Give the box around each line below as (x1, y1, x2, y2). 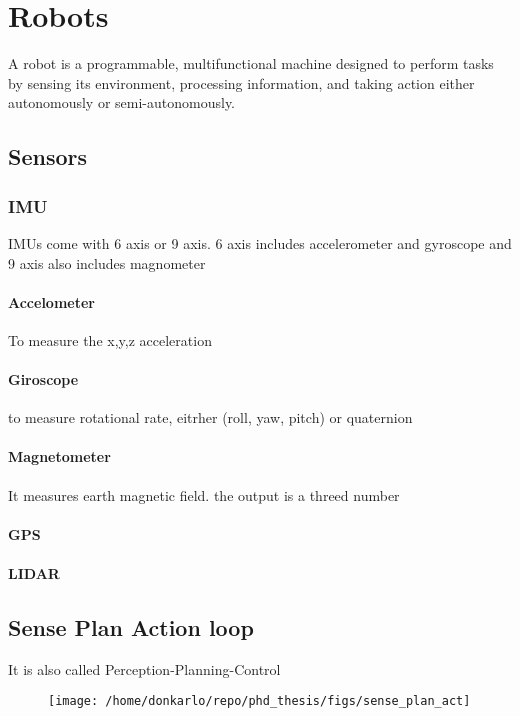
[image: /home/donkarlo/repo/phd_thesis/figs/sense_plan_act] (48, 694, 471, 709)
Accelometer (8, 291, 95, 312)
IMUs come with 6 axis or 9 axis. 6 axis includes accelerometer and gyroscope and (8, 232, 512, 253)
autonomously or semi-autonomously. (8, 92, 236, 113)
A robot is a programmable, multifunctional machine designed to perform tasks (8, 53, 494, 74)
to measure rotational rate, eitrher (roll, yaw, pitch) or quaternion (8, 407, 413, 428)
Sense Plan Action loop (8, 612, 254, 643)
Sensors (8, 141, 88, 172)
